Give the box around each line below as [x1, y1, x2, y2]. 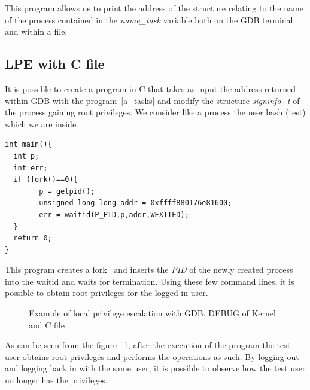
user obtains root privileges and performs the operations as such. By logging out [5, 350, 299, 362]
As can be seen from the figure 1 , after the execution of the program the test [5, 339, 291, 351]
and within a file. [5, 25, 68, 38]
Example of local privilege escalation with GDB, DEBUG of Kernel [29, 307, 276, 319]
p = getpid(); [39, 187, 95, 196]
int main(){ [5, 140, 52, 149]
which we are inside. [5, 117, 78, 130]
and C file [29, 318, 65, 331]
